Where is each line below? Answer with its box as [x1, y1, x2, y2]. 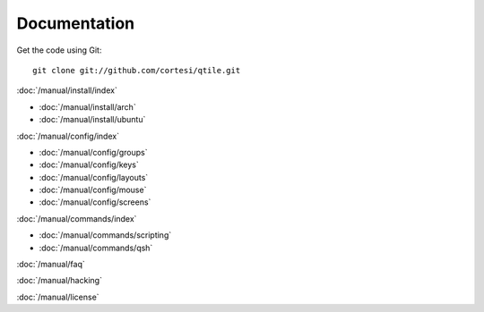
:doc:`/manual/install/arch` [39, 101, 136, 112]
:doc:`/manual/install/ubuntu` [39, 114, 146, 125]
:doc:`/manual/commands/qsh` [39, 242, 153, 253]
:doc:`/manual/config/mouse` [39, 184, 147, 196]
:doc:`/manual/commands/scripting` [39, 230, 172, 240]
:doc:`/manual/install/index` [16, 85, 118, 96]
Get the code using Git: [16, 45, 102, 55]
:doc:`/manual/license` [16, 291, 99, 302]
